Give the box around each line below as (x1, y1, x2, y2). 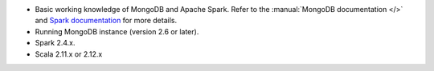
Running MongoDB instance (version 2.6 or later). (35, 26, 199, 36)
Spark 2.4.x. (35, 38, 76, 48)
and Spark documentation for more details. (35, 16, 177, 26)
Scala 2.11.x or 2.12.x (35, 49, 103, 59)
